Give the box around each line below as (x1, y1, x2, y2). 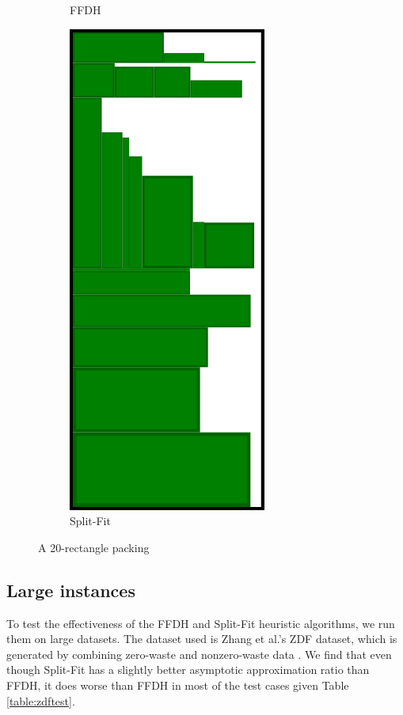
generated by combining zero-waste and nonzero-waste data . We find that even (6, 645, 392, 662)
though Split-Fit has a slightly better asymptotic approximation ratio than (6, 661, 370, 678)
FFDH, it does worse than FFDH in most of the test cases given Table (6, 676, 349, 693)
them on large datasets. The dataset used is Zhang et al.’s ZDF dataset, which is (6, 630, 397, 647)
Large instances (6, 577, 135, 602)
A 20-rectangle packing (38, 539, 150, 555)
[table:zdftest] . (6, 692, 75, 709)
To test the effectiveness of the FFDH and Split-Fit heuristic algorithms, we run (6, 615, 395, 631)
